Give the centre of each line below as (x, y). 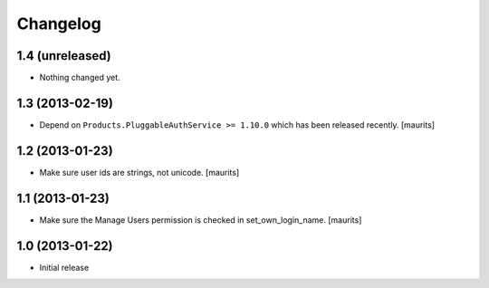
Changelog (59, 24)
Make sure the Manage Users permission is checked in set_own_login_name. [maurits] (201, 220)
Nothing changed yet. (80, 78)
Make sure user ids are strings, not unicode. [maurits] (139, 172)
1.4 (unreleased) (64, 56)
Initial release (64, 267)
